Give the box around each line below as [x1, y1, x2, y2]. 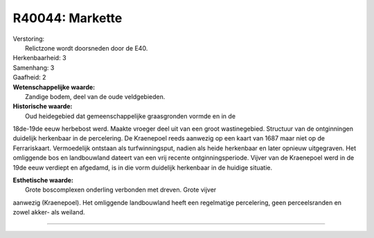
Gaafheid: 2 [12, 73, 46, 82]
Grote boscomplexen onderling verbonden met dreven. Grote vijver [25, 185, 217, 194]
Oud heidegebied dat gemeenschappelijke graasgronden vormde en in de [25, 111, 235, 120]
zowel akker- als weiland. [12, 208, 85, 217]
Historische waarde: [12, 102, 73, 111]
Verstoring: [12, 35, 45, 43]
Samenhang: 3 [12, 63, 55, 72]
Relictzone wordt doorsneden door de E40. [25, 44, 148, 52]
